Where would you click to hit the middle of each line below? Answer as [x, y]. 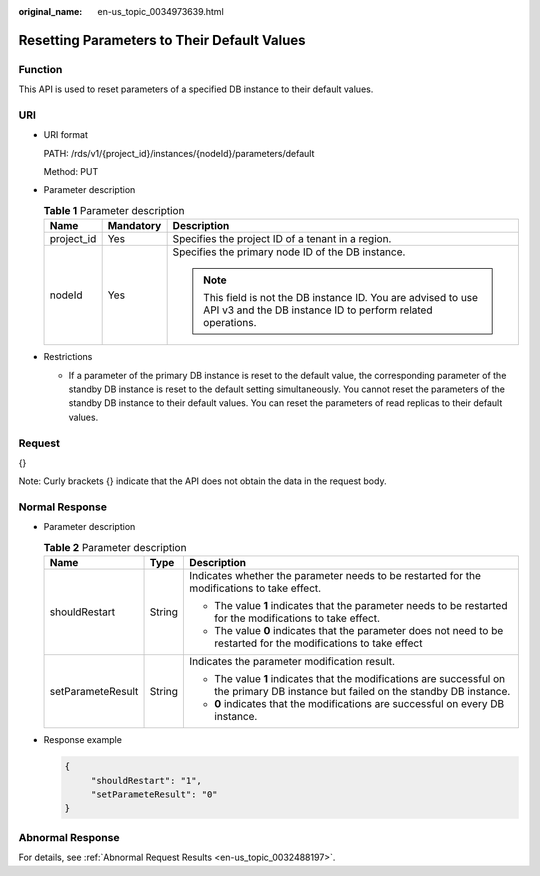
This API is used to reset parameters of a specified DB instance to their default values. [196, 89]
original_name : [50, 11]
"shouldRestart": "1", [146, 780]
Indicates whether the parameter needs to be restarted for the [335, 576]
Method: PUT [71, 172]
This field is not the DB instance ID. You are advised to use [341, 298]
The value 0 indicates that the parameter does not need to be [359, 631]
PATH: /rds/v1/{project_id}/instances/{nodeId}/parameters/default [179, 153]
